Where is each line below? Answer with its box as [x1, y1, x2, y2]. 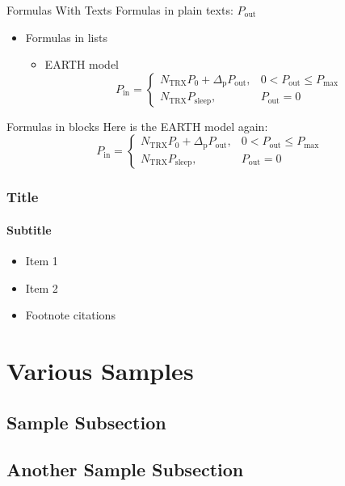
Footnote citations [25, 306, 116, 323]
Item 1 [25, 252, 58, 269]
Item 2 [25, 279, 58, 296]
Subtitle [6, 221, 52, 238]
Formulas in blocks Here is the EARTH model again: [6, 117, 268, 134]
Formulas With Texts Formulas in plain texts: [6, 2, 234, 18]
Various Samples [6, 353, 194, 387]
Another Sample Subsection [6, 457, 244, 482]
